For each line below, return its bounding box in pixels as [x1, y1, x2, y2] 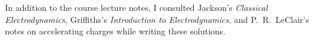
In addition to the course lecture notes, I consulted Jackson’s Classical [5, 1, 268, 13]
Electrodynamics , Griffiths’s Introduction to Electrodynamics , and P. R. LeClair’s [5, 13, 309, 25]
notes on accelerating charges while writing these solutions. [5, 25, 225, 37]
